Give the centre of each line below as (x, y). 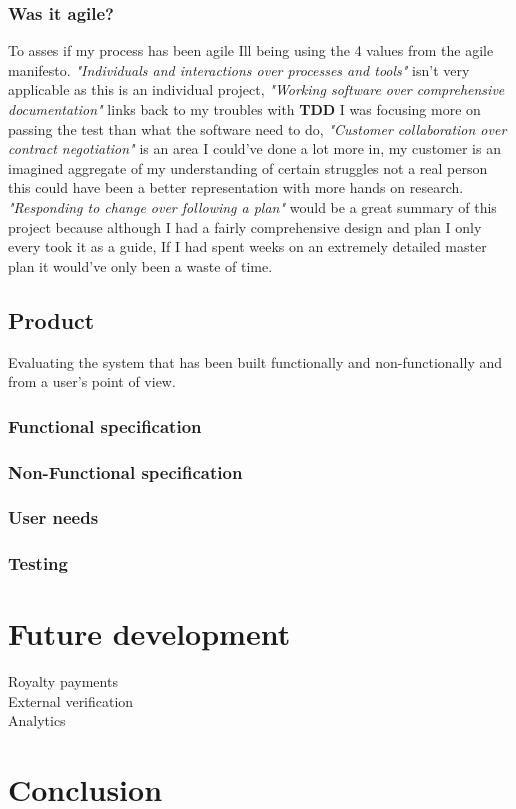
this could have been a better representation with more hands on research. (236, 187)
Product (51, 319)
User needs (53, 517)
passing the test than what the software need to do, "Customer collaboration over (257, 128)
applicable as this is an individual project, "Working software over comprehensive (256, 89)
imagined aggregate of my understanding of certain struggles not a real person (248, 167)
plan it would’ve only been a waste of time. (140, 265)
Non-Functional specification (125, 471)
